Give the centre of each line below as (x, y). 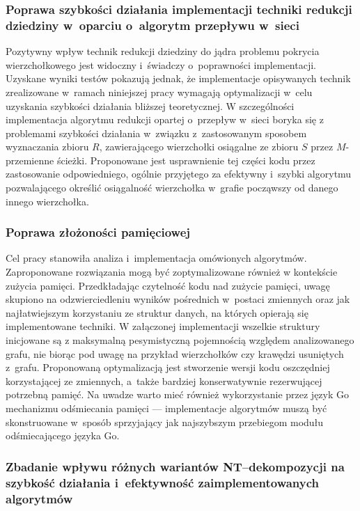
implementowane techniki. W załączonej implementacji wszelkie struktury (163, 326)
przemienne (30, 160)
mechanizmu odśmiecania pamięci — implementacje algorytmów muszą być (166, 408)
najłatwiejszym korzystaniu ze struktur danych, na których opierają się (157, 312)
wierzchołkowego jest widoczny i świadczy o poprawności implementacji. (161, 64)
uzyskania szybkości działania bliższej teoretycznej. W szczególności (150, 105)
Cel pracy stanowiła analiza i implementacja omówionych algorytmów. (156, 258)
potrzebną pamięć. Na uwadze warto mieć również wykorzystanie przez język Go (178, 394)
